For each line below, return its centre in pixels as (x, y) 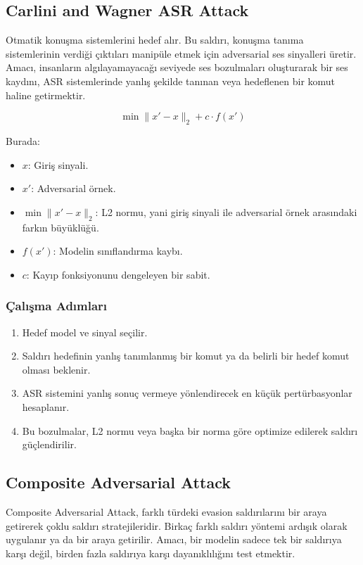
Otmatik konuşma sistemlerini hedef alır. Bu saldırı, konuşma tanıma (155, 40)
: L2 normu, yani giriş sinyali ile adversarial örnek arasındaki (226, 211)
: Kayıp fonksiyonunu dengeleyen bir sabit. (118, 274)
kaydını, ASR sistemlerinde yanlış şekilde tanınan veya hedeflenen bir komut (171, 81)
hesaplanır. (46, 406)
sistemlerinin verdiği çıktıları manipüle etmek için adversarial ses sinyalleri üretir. (181, 53)
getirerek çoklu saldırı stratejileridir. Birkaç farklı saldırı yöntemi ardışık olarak (177, 525)
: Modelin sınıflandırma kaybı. (118, 251)
